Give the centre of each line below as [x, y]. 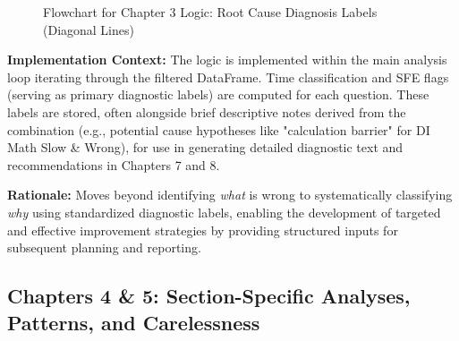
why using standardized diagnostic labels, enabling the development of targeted [224, 212]
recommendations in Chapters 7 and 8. [114, 164]
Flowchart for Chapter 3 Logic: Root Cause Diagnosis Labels [210, 12]
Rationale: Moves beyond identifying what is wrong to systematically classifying [230, 195]
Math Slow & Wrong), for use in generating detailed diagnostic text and [205, 147]
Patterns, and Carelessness [134, 322]
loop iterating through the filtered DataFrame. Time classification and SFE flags [228, 77]
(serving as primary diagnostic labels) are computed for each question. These [218, 94]
